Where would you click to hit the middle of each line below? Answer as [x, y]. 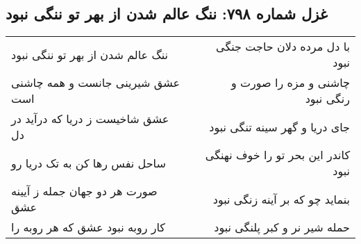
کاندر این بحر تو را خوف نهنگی [277, 155]
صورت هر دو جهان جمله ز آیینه [84, 191]
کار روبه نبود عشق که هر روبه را [88, 227]
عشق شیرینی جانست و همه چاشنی [96, 83]
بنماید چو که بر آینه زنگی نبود [281, 199]
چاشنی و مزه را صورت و [290, 83]
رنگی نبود [327, 99]
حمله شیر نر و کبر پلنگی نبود [282, 227]
